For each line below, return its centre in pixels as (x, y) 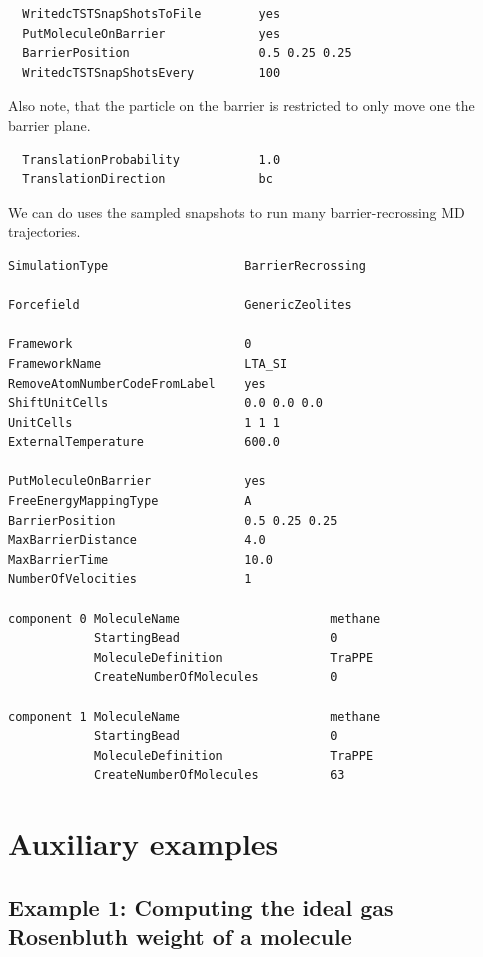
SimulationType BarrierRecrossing (187, 265)
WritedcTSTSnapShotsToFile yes (151, 14)
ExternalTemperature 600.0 (144, 442)
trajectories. (44, 231)
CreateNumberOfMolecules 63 (219, 775)
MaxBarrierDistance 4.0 (137, 540)
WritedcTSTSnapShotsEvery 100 (151, 72)
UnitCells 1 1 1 (144, 422)
